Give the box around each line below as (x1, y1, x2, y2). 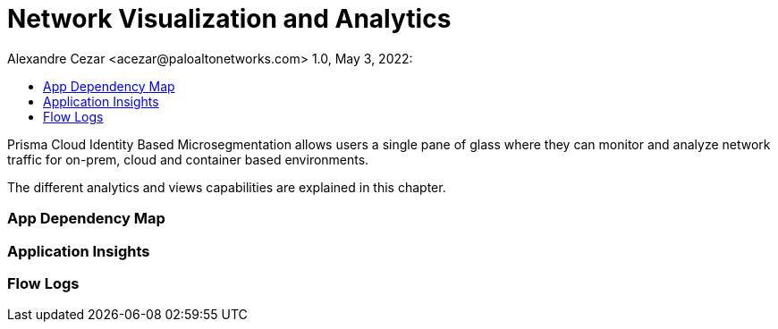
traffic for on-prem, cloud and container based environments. (7, 151, 369, 167)
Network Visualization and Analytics (7, 4, 452, 34)
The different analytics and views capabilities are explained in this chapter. (7, 179, 446, 195)
